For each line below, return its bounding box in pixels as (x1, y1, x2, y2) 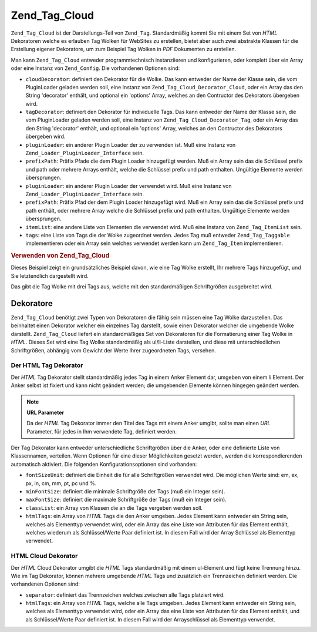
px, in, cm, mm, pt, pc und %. (25, 479, 97, 487)
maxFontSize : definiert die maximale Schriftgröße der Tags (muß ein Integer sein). (25, 496, 227, 503)
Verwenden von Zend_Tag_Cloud (11, 251, 110, 260)
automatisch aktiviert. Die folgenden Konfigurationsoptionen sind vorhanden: (11, 460, 197, 468)
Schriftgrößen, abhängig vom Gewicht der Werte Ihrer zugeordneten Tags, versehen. (11, 347, 217, 354)
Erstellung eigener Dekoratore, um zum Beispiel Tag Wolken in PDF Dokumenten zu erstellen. (11, 46, 237, 53)
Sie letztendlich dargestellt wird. (11, 272, 89, 279)
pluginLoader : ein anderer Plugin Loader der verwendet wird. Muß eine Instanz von (25, 182, 232, 189)
